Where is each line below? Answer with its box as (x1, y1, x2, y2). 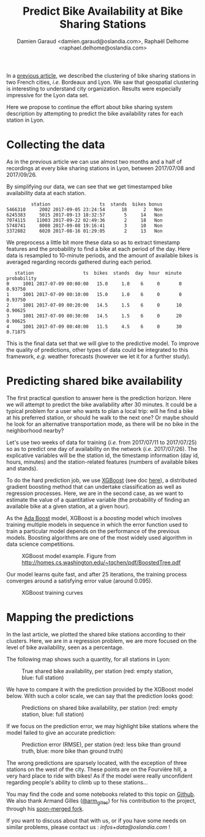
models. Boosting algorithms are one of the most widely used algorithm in (6, 534, 193, 541)
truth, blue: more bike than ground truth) (21, 747, 124, 754)
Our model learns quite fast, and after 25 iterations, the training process (6, 570, 187, 578)
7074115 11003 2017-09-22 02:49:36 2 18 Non (6, 217, 163, 223)
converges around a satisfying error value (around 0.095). (6, 577, 153, 584)
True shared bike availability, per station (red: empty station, (21, 667, 173, 674)
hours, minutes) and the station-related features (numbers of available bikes (6, 458, 198, 466)
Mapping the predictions (6, 611, 134, 624)
